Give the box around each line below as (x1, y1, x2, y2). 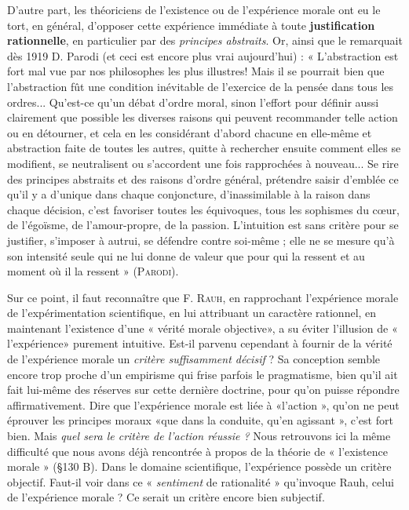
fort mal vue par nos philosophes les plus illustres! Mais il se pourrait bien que (7, 63, 385, 79)
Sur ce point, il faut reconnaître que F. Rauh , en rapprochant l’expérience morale (7, 289, 399, 305)
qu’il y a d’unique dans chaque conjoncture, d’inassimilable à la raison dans (7, 186, 371, 202)
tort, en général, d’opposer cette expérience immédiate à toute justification (7, 16, 375, 33)
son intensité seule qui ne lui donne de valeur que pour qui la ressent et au (7, 247, 365, 264)
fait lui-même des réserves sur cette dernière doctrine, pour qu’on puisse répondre (7, 381, 400, 398)
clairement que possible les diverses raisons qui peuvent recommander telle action (7, 109, 398, 126)
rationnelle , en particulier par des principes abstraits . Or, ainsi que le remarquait (7, 32, 403, 49)
